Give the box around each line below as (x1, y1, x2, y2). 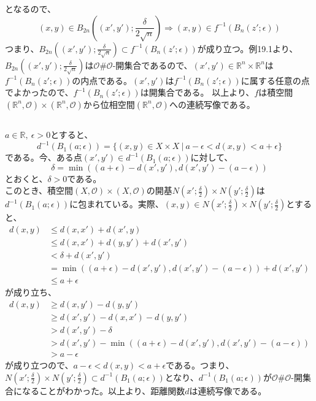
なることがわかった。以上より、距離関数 (21, 384, 185, 397)
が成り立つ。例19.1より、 (197, 42, 298, 55)
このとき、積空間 (5, 184, 74, 197)
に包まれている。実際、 (69, 197, 164, 210)
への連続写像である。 (169, 97, 255, 110)
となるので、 (5, 2, 56, 15)
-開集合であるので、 (112, 58, 193, 71)
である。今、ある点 (5, 151, 82, 164)
